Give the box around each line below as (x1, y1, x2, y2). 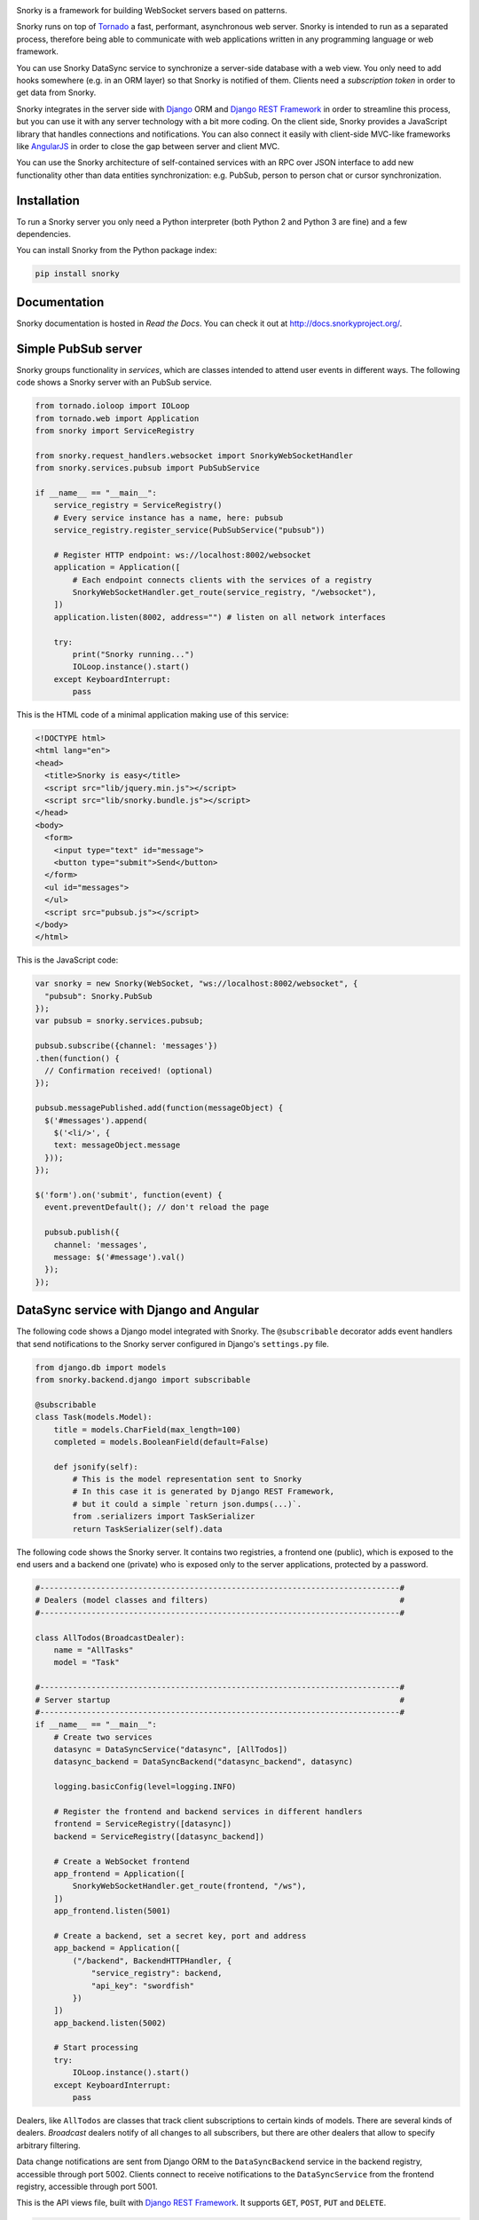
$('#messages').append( (44, 1115, 148, 1125)
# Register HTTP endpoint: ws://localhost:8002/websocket (53, 550, 311, 559)
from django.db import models (35, 1362, 167, 1372)
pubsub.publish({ (44, 1227, 120, 1238)
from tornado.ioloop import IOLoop (35, 400, 190, 411)
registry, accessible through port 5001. (16, 2181, 159, 2192)
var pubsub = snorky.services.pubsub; (35, 1016, 204, 1026)
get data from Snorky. (16, 87, 97, 98)
